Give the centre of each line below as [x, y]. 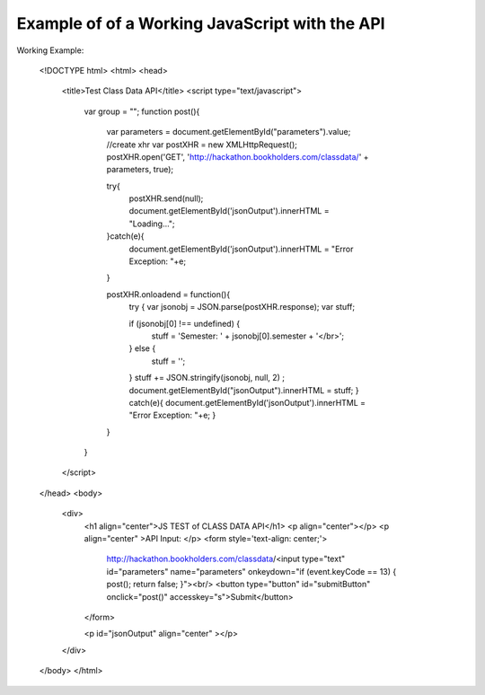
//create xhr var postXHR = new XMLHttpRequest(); [202, 145]
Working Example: [50, 50]
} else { [142, 348]
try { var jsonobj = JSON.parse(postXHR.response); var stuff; [242, 307]
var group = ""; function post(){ [142, 111]
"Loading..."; [152, 224]
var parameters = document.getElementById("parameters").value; [229, 132]
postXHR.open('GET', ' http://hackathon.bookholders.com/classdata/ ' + [238, 156]
